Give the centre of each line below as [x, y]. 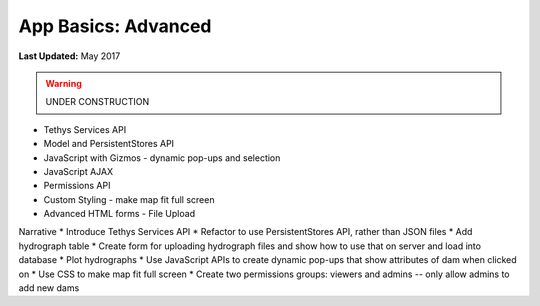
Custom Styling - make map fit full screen [129, 199]
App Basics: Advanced [115, 26]
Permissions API [77, 186]
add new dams [49, 288]
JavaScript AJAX [78, 171]
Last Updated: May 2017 [69, 56]
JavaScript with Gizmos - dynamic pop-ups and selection [162, 157]
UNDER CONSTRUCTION [97, 102]
